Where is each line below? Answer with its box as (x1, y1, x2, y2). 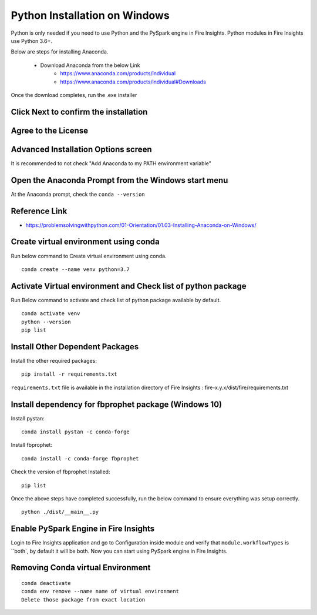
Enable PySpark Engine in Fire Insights (11, 524, 155, 534)
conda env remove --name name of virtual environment (21, 588, 179, 595)
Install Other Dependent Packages (11, 342, 139, 352)
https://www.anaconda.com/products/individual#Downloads (60, 78, 207, 85)
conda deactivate (21, 580, 71, 587)
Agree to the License (11, 125, 88, 135)
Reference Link (11, 206, 68, 216)
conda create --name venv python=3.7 (21, 266, 130, 273)
